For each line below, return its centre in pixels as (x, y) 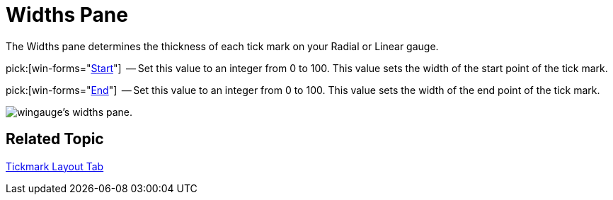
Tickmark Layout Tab (55, 166)
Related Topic (55, 139)
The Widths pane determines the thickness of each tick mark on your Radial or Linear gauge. (222, 46)
